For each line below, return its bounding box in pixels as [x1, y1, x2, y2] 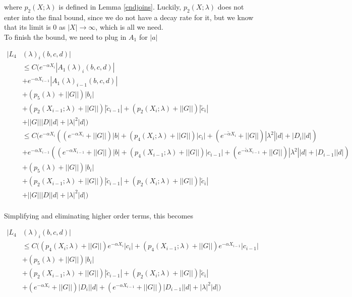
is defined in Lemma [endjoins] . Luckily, [58, 2, 182, 12]
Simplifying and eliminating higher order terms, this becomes [4, 210, 193, 220]
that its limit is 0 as [4, 22, 66, 32]
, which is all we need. [95, 22, 163, 32]
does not [217, 2, 244, 12]
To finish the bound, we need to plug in [4, 31, 127, 42]
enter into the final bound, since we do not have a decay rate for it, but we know [4, 12, 254, 22]
